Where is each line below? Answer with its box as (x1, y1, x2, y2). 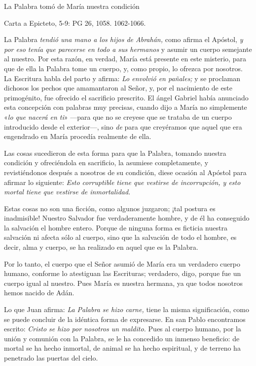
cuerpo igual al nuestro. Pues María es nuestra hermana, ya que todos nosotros (4, 277, 243, 288)
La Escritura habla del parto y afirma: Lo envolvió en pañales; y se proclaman (4, 73, 240, 83)
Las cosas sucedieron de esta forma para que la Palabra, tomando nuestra (4, 147, 226, 158)
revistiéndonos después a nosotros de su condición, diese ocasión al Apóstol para (4, 167, 247, 177)
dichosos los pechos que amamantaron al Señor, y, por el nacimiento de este (4, 83, 232, 93)
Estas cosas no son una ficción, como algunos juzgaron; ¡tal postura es (4, 203, 216, 213)
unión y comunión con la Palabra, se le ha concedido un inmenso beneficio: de (4, 333, 240, 343)
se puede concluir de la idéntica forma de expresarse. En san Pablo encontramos (4, 314, 246, 324)
